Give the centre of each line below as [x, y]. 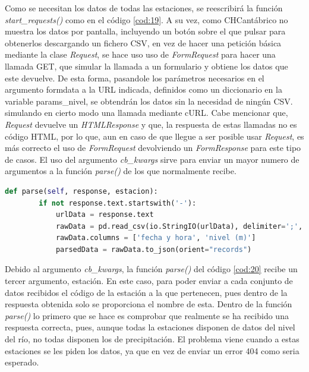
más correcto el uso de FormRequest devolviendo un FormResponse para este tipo [153, 148]
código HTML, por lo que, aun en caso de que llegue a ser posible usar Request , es [154, 136]
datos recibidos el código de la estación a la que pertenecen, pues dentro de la [146, 292]
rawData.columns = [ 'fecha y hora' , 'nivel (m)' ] [156, 238]
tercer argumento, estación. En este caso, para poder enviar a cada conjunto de [149, 281]
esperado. [22, 362]
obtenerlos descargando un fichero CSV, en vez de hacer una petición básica [143, 42]
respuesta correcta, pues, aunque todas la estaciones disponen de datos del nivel [150, 327]
